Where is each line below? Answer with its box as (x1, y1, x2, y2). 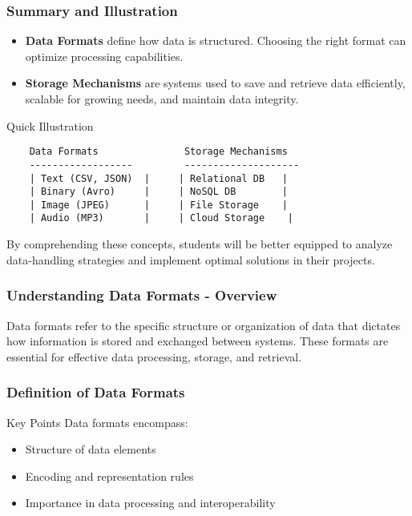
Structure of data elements (25, 441, 156, 458)
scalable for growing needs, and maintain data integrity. (25, 91, 299, 107)
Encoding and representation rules (25, 467, 194, 484)
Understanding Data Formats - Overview (6, 285, 277, 305)
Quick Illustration (6, 117, 94, 134)
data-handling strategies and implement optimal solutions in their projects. (6, 251, 375, 268)
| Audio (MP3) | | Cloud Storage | (29, 212, 293, 224)
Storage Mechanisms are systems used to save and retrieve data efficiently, (25, 75, 406, 91)
